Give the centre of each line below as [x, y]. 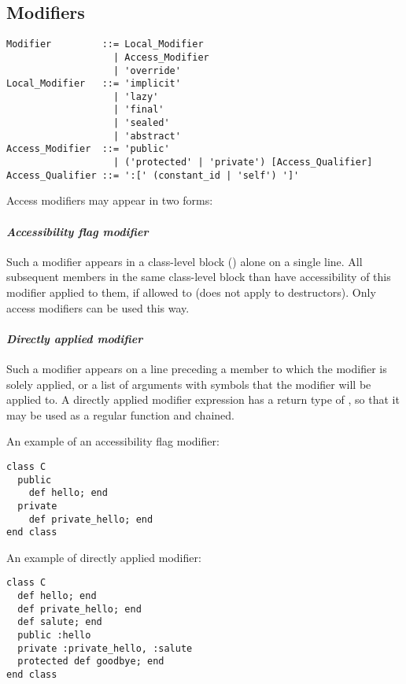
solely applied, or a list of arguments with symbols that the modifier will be [189, 384]
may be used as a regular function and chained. [120, 414]
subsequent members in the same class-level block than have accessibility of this [199, 277]
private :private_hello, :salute [105, 648]
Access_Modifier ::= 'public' [88, 149]
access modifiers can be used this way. [98, 307]
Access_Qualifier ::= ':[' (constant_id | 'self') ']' [153, 175]
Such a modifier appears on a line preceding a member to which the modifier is [197, 368]
